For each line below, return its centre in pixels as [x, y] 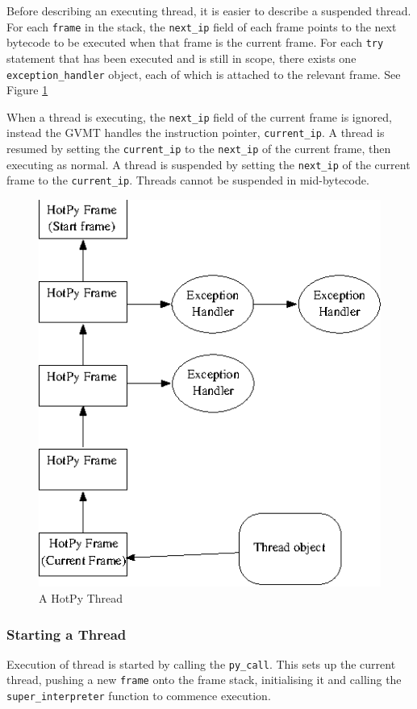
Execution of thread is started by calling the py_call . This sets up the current [201, 663]
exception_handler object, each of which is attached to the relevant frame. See [204, 74]
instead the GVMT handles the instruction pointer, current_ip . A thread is [196, 133]
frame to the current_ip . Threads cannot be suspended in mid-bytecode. [188, 180]
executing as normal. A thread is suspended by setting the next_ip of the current [208, 164]
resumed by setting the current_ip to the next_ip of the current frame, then [199, 149]
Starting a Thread [67, 634]
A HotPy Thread [81, 598]
